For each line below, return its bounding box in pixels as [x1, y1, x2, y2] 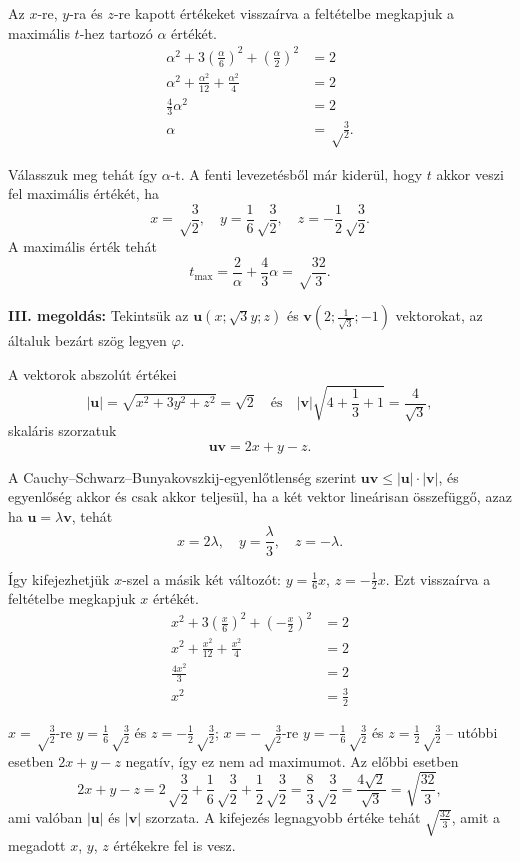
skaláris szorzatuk [8, 420, 117, 441]
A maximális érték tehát [8, 236, 158, 257]
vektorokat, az [395, 305, 483, 326]
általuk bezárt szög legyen [8, 330, 167, 351]
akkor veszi [436, 163, 504, 184]
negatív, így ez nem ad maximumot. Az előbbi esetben [125, 750, 459, 771]
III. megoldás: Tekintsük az [8, 305, 189, 326]
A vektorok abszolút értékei [8, 363, 177, 384]
